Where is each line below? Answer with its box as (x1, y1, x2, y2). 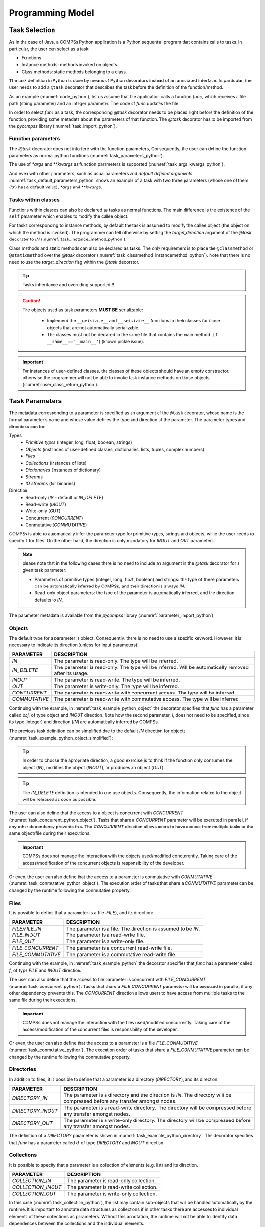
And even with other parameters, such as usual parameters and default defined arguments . (9, 170, 194, 176)
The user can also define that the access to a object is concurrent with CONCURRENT (9, 810, 184, 816)
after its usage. (54, 670, 89, 677)
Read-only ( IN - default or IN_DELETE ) (26, 494, 103, 500)
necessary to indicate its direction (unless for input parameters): (9, 642, 139, 648)
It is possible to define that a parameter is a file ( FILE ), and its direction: (9, 909, 153, 915)
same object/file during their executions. (9, 830, 91, 836)
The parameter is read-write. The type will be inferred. (54, 676, 180, 683)
